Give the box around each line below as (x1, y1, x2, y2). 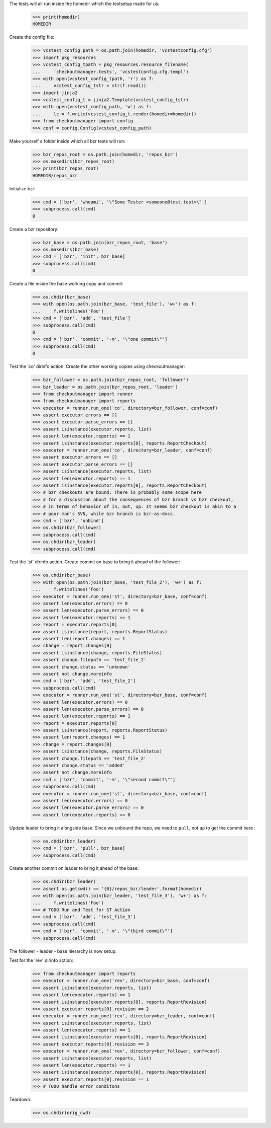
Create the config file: (9, 34, 55, 40)
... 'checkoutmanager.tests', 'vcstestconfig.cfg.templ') (32, 68, 189, 74)
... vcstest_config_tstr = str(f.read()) (32, 83, 147, 89)
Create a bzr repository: (9, 226, 59, 232)
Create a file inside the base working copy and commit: (9, 281, 123, 287)
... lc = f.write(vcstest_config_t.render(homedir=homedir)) (32, 111, 197, 117)
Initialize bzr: (9, 185, 36, 191)
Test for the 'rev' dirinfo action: (9, 957, 74, 963)
